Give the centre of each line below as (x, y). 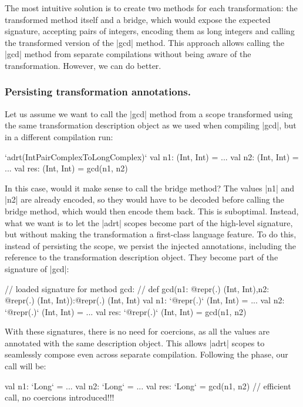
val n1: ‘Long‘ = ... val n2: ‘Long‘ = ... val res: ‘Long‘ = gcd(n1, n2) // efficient (148, 386)
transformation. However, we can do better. (83, 65)
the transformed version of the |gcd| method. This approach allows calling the (145, 42)
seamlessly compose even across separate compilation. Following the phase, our (147, 354)
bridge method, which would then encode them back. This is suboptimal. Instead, (152, 211)
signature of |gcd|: (37, 268)
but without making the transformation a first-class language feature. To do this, (151, 234)
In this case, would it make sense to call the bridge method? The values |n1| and (150, 188)
